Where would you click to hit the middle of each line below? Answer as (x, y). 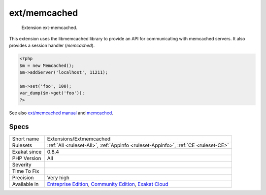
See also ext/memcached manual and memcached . (61, 113)
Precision (23, 177)
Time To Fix (26, 171)
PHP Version (27, 158)
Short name (26, 139)
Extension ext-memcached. (49, 28)
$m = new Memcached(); (47, 65)
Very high (58, 177)
